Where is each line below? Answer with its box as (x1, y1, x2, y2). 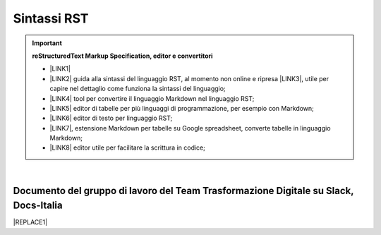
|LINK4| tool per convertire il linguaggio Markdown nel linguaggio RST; (49, 94, 255, 102)
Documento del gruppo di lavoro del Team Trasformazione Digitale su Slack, (13, 184, 354, 197)
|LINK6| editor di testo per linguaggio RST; (49, 114, 173, 123)
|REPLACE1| (13, 218, 48, 227)
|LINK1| (49, 64, 71, 73)
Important (32, 39, 63, 47)
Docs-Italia (13, 200, 63, 212)
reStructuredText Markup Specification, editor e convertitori (32, 52, 213, 60)
